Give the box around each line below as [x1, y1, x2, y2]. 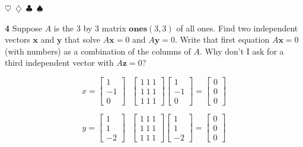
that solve [65, 33, 101, 46]
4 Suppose [5, 21, 42, 34]
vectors [5, 33, 30, 46]
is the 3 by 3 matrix [53, 21, 126, 34]
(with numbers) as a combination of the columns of [5, 44, 191, 57]
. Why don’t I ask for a [199, 44, 284, 57]
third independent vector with [5, 56, 114, 69]
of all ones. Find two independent [176, 21, 298, 34]
